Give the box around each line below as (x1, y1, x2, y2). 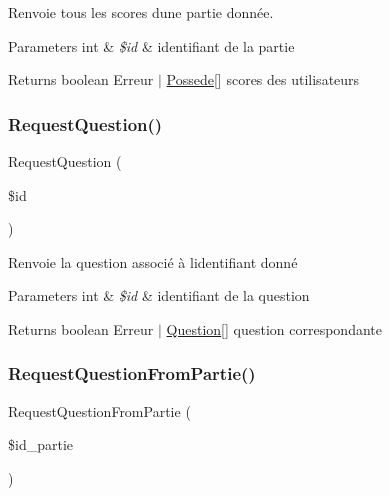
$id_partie (8, 434, 74, 455)
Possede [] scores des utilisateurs (166, 69, 360, 90)
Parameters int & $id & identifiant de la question (8, 285, 310, 306)
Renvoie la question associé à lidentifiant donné (8, 251, 298, 272)
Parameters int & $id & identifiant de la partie (8, 35, 295, 56)
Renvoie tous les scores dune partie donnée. (8, 2, 274, 22)
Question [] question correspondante (166, 318, 382, 339)
